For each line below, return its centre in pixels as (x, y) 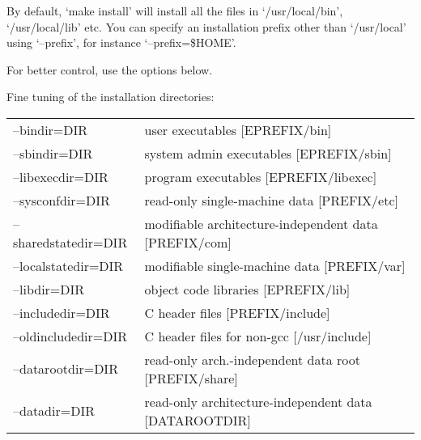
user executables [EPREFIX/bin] (238, 129)
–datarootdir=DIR (66, 369)
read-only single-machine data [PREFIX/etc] (272, 200)
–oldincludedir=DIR (70, 336)
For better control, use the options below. (110, 69)
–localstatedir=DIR (68, 265)
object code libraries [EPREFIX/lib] (247, 289)
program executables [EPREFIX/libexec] (261, 176)
